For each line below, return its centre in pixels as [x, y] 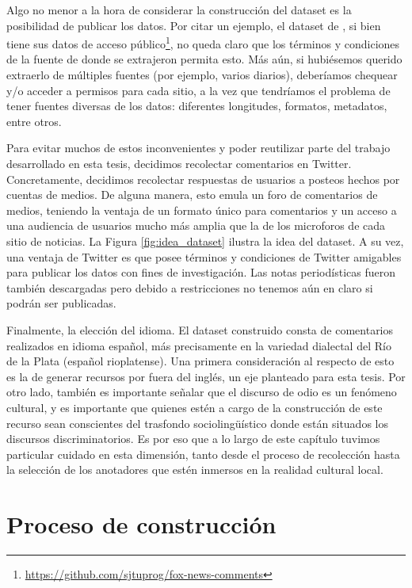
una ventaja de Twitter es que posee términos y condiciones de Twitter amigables [204, 256]
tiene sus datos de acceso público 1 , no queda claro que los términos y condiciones [203, 42]
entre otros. [34, 121]
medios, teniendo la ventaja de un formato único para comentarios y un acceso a [202, 210]
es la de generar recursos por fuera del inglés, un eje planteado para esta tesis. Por [206, 376]
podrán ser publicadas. [61, 303]
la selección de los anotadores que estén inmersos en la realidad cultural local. [195, 470]
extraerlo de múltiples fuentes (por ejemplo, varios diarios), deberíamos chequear [202, 75]
